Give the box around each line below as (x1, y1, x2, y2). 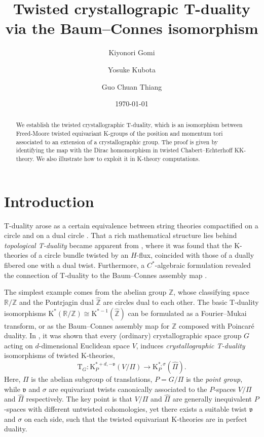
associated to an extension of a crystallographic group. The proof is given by (16, 137, 218, 146)
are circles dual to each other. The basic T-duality (103, 297, 259, 307)
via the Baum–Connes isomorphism (5, 18, 258, 38)
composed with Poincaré (178, 320, 254, 331)
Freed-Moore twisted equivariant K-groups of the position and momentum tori (16, 129, 223, 138)
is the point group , (186, 374, 243, 384)
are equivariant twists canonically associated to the (49, 383, 207, 394)
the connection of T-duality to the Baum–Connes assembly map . (4, 269, 207, 280)
